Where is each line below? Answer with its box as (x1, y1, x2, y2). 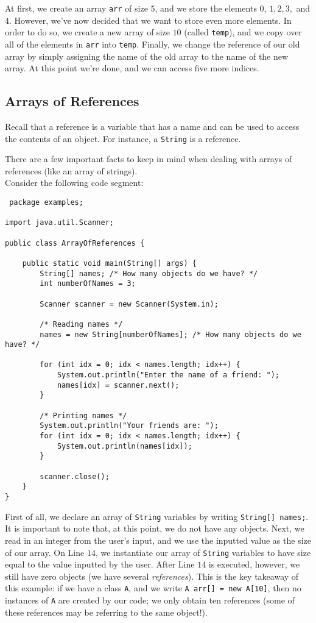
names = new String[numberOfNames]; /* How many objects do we (40, 330, 301, 339)
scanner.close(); (40, 472, 110, 481)
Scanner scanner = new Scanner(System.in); (40, 299, 219, 308)
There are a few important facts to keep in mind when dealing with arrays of (5, 152, 292, 165)
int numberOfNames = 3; (40, 279, 136, 288)
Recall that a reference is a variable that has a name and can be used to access (5, 119, 300, 132)
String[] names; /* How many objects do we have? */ (40, 269, 258, 278)
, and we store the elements (155, 2, 257, 14)
